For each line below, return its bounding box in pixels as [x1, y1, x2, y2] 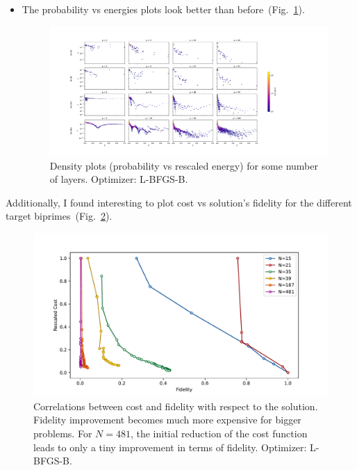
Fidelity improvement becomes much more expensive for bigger [33, 412, 301, 427]
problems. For [33, 426, 92, 440]
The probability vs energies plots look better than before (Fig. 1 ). [22, 2, 305, 16]
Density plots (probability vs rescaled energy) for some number [49, 158, 318, 172]
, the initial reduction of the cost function [130, 426, 308, 440]
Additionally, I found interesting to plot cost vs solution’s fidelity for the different [6, 195, 352, 209]
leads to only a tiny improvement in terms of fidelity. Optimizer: [33, 439, 307, 454]
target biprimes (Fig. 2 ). [6, 209, 113, 223]
